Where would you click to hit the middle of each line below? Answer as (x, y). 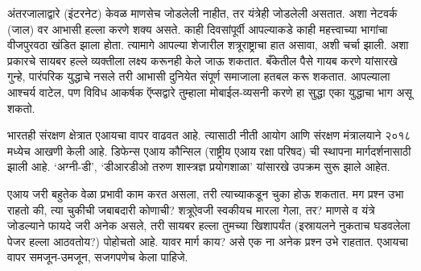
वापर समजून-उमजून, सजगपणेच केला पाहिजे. (98, 257)
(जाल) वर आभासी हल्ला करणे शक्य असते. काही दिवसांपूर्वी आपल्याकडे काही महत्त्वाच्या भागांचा (198, 29)
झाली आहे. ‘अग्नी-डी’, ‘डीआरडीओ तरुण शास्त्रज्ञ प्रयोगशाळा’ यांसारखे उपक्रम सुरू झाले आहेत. (199, 167)
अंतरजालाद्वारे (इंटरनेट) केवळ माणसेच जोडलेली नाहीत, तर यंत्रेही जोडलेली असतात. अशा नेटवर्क (202, 13)
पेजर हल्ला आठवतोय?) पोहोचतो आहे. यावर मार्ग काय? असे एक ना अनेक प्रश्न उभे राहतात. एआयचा (208, 241)
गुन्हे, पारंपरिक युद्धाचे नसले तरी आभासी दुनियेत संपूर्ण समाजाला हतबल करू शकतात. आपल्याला (199, 76)
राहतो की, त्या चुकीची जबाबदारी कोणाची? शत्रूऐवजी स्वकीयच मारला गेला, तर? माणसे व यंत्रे (191, 209)
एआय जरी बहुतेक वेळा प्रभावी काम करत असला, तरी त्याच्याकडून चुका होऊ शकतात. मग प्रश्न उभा (206, 193)
